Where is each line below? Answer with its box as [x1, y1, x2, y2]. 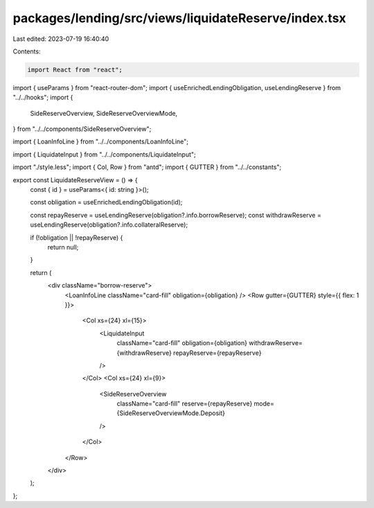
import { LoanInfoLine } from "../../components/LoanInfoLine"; [12, 137, 189, 146]
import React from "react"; [27, 66, 123, 73]
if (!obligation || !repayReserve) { [30, 233, 123, 242]
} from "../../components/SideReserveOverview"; [12, 125, 152, 133]
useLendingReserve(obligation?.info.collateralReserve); [30, 220, 188, 229]
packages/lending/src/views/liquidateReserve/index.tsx [12, 10, 346, 26]
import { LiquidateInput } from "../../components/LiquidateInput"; [12, 150, 197, 159]
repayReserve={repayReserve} [173, 349, 262, 357]
